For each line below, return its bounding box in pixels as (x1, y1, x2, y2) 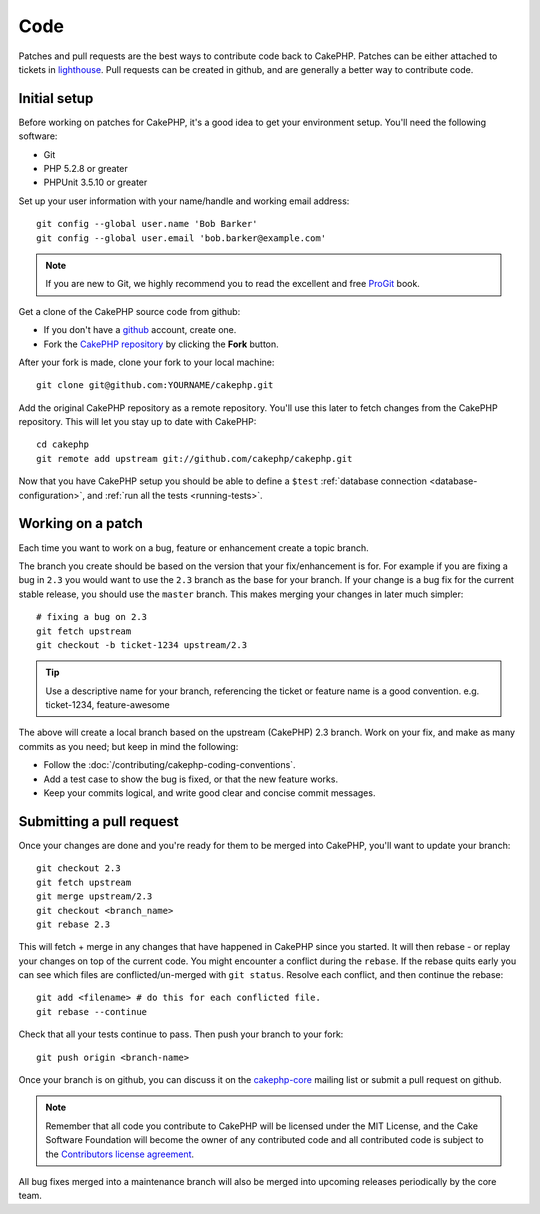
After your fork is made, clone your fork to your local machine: (18, 356, 275, 368)
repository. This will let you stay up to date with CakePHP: (18, 416, 257, 428)
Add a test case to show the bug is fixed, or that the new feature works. (43, 773, 339, 785)
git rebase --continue (36, 1006, 148, 1017)
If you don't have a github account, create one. (43, 324, 237, 336)
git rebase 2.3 (36, 918, 111, 930)
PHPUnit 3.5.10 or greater (43, 176, 148, 189)
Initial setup (18, 90, 94, 107)
